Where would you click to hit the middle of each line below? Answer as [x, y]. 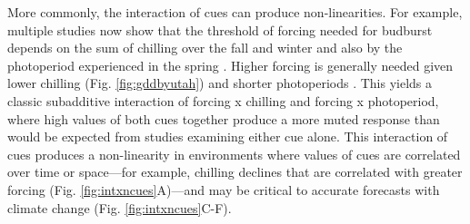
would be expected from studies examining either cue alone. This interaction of [228, 136]
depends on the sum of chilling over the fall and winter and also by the [205, 48]
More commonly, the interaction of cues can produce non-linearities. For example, [235, 12]
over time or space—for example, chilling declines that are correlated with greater [235, 172]
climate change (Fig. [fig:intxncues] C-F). [120, 207]
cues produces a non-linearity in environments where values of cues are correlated [234, 154]
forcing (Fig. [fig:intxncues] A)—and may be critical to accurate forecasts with [224, 189]
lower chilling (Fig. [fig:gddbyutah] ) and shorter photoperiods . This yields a [220, 83]
